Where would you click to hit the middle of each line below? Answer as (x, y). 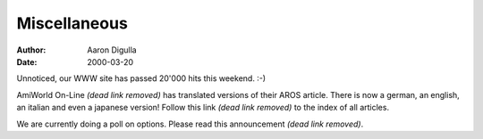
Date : (27, 61)
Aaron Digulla (112, 50)
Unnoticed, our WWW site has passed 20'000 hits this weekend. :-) (141, 78)
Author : (31, 50)
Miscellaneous (72, 23)
